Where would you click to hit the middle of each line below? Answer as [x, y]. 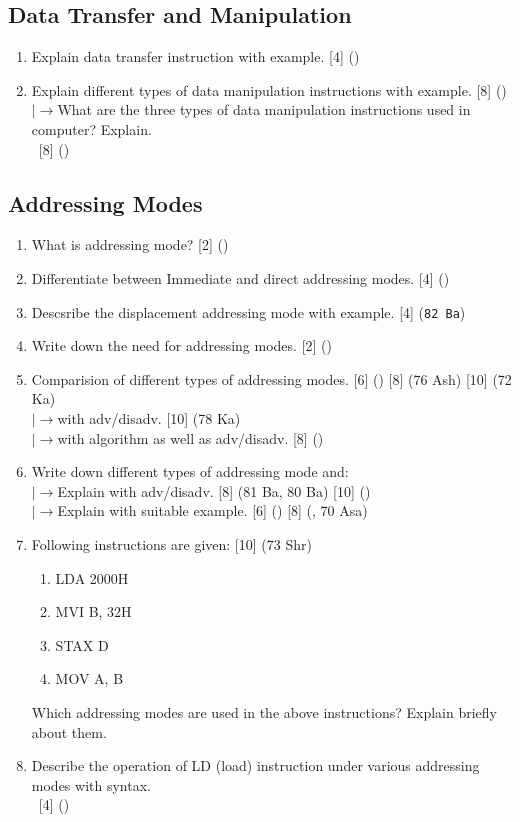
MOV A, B [89, 678]
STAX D [82, 644]
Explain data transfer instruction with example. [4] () [195, 56]
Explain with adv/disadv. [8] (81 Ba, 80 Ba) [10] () [214, 490]
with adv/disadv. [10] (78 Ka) [149, 418]
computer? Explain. [91, 128]
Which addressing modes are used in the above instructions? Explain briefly [264, 711]
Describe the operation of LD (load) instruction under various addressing [255, 765]
